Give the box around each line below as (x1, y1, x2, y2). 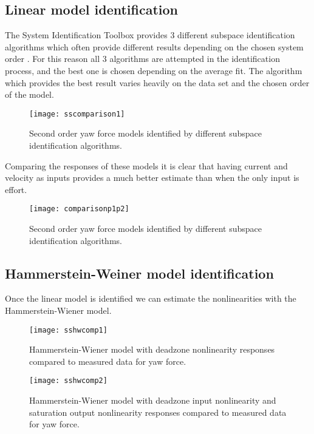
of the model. (5, 88, 54, 101)
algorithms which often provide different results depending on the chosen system (5, 40, 304, 53)
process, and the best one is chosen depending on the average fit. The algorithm (5, 64, 302, 76)
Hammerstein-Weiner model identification (5, 263, 274, 282)
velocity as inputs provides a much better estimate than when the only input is (5, 171, 299, 184)
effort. (5, 183, 27, 195)
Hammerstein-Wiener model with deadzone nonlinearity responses (29, 343, 275, 356)
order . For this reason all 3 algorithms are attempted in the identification (5, 52, 280, 65)
